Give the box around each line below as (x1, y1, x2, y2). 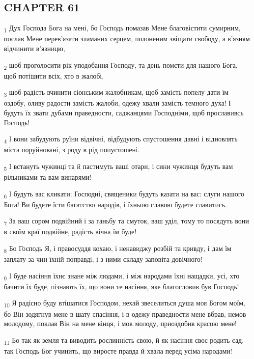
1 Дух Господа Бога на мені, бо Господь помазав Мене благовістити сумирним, (4, 23, 241, 34)
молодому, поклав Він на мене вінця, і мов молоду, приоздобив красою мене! (4, 318, 237, 329)
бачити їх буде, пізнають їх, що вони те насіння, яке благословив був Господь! (4, 281, 239, 291)
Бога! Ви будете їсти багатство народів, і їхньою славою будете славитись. (4, 199, 227, 209)
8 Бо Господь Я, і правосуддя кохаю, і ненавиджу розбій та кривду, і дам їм (4, 243, 231, 254)
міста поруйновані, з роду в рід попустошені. (4, 144, 140, 155)
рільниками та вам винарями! (4, 171, 91, 182)
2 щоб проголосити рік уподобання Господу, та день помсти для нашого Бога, (4, 59, 238, 71)
